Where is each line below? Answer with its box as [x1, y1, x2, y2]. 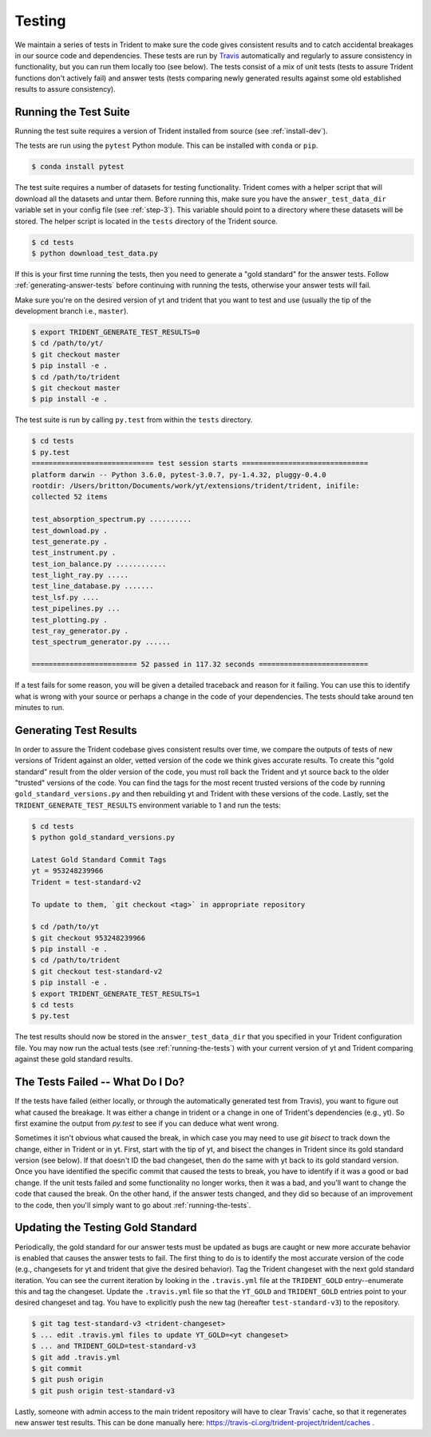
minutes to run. [14, 702, 65, 712]
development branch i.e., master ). [14, 306, 129, 316]
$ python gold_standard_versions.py [31, 833, 176, 842]
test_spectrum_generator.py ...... [31, 638, 171, 646]
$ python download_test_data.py [31, 248, 159, 258]
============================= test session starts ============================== [31, 459, 369, 468]
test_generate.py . [31, 537, 108, 546]
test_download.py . [31, 526, 108, 535]
